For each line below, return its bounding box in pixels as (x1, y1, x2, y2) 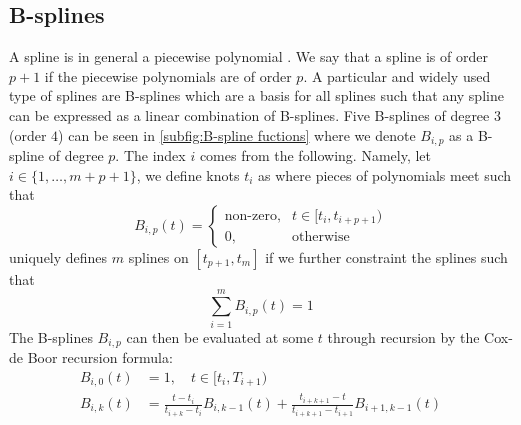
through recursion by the (327, 326, 480, 347)
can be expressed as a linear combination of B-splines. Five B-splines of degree (9, 104, 490, 125)
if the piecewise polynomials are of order (44, 65, 292, 86)
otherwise (292, 230, 350, 245)
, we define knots (136, 164, 240, 185)
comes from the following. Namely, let (199, 145, 431, 166)
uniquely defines (9, 246, 108, 267)
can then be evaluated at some (126, 326, 314, 347)
